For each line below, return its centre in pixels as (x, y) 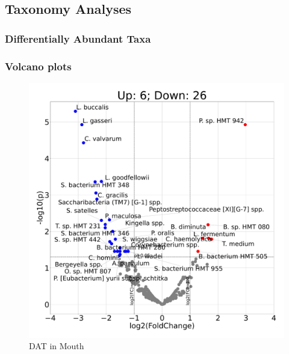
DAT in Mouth (57, 346)
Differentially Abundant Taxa (78, 38)
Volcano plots (38, 66)
